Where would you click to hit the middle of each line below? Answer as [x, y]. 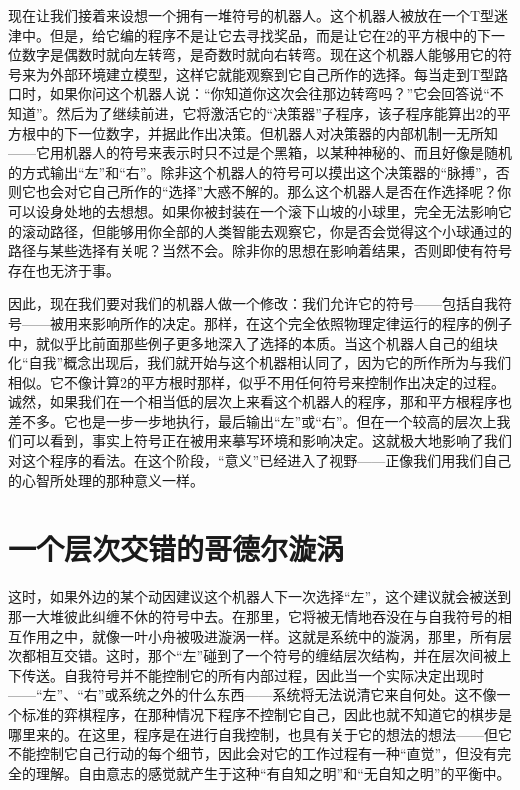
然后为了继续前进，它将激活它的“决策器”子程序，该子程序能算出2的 [276, 112]
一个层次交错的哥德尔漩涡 [176, 548]
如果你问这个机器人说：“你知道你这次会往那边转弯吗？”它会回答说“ [269, 93]
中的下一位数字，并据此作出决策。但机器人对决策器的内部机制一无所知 [266, 132]
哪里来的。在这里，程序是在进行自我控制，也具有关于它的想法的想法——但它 [260, 733]
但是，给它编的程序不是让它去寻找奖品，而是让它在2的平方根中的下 [270, 34]
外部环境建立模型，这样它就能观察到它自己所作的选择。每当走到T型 [272, 73]
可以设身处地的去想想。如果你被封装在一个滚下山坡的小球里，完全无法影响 [253, 210]
